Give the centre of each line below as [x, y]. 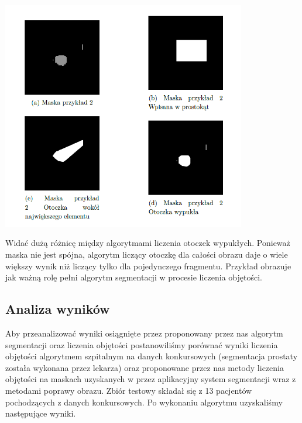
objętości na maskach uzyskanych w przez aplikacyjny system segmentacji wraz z [151, 379]
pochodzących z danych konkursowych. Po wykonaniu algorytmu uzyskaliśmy [144, 402]
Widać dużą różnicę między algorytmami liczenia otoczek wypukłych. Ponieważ [148, 243]
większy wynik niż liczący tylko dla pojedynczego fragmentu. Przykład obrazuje [148, 266]
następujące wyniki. [41, 413]
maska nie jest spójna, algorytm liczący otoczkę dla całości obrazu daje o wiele [147, 254]
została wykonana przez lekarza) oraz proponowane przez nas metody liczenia [145, 367]
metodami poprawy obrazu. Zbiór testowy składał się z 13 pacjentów [129, 390]
